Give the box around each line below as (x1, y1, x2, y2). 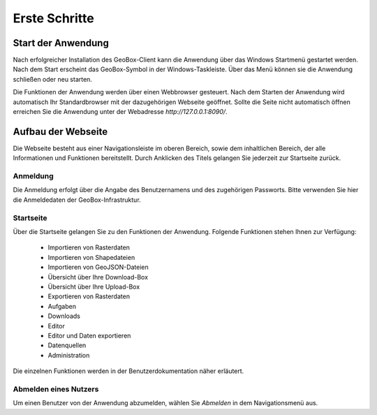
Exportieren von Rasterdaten (47, 292, 131, 300)
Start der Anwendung (13, 37, 110, 49)
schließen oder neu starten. (13, 75, 92, 83)
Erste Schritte (13, 10, 94, 26)
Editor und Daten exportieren (47, 331, 131, 340)
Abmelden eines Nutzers (13, 384, 99, 394)
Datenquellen (47, 341, 87, 349)
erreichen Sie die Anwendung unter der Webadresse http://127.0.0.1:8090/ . (13, 108, 228, 116)
